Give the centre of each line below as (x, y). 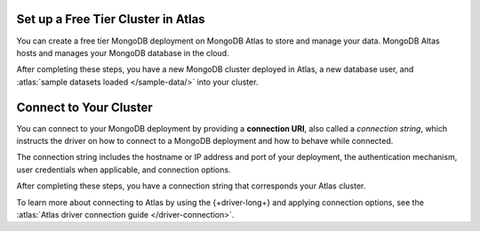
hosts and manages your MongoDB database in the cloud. (123, 52)
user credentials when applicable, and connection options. (124, 170)
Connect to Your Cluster (84, 107)
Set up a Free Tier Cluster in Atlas (111, 19)
